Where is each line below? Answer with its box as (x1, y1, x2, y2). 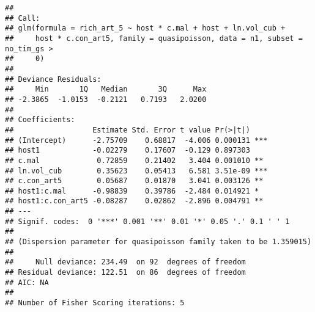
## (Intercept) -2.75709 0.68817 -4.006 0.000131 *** (5, 136, 268, 145)
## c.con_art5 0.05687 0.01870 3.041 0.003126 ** (5, 176, 264, 186)
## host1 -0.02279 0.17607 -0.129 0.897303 (5, 146, 250, 155)
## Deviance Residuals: (5, 74, 102, 84)
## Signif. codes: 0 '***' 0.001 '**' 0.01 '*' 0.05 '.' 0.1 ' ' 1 (5, 217, 290, 226)
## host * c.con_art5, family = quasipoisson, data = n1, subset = (5, 34, 303, 43)
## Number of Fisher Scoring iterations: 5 (5, 299, 185, 308)
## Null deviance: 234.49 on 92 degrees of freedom (5, 258, 246, 267)
